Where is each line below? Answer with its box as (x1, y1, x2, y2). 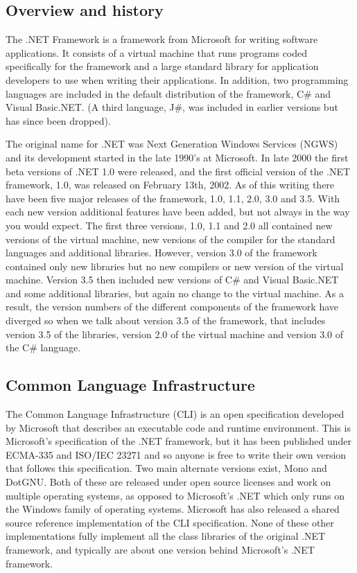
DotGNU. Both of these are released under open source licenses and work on (6, 475, 331, 489)
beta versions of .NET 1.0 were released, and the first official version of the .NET (6, 164, 351, 178)
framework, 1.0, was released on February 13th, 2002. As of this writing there (6, 177, 335, 192)
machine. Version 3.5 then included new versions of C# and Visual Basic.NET (6, 272, 339, 287)
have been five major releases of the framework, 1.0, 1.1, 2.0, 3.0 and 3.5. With (6, 191, 340, 205)
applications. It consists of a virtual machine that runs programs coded (6, 45, 308, 60)
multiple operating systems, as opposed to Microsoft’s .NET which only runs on (6, 488, 345, 502)
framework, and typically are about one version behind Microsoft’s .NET (6, 543, 315, 556)
